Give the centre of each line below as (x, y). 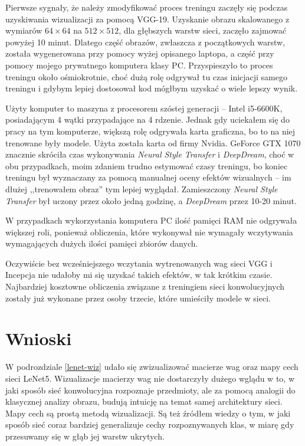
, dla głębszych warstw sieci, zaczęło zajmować (203, 30)
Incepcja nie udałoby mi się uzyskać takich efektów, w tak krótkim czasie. (139, 275)
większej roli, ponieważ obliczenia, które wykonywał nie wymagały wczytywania (149, 232)
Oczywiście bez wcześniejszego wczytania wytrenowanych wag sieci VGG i (139, 263)
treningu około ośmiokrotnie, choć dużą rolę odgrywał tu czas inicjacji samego (147, 76)
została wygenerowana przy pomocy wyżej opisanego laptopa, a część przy (140, 53)
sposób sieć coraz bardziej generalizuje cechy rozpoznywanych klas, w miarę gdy (150, 424)
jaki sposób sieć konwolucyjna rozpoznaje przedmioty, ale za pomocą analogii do (150, 390)
